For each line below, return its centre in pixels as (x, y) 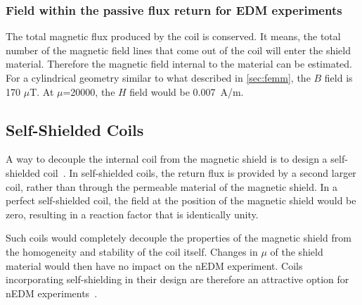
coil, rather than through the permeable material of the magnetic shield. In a (172, 186)
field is (338, 77)
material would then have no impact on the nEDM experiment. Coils (154, 265)
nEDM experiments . (52, 293)
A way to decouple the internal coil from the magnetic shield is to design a (167, 159)
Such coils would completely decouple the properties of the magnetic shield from (179, 238)
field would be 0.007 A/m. (187, 91)
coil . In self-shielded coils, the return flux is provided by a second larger (200, 172)
